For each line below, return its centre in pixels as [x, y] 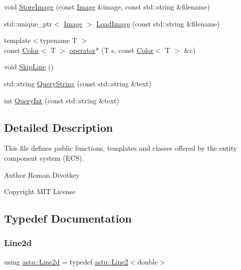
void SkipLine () [29, 67]
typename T [59, 40]
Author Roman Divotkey [42, 174]
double [147, 261]
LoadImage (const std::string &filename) [158, 23]
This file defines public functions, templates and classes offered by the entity [120, 148]
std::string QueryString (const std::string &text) [78, 83]
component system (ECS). [44, 157]
